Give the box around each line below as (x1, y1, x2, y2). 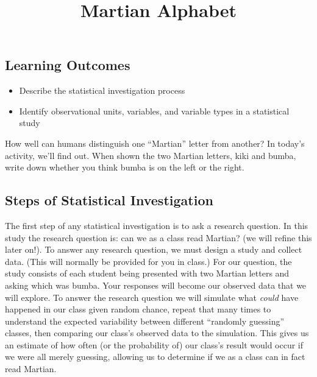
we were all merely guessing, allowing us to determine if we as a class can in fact (5, 350, 305, 363)
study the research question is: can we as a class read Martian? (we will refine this (5, 231, 312, 244)
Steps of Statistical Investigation (5, 191, 213, 210)
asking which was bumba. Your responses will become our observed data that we (5, 278, 307, 291)
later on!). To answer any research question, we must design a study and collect (5, 243, 302, 256)
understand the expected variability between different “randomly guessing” (5, 314, 285, 327)
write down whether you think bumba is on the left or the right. (5, 161, 244, 174)
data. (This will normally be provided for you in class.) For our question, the (5, 255, 292, 267)
